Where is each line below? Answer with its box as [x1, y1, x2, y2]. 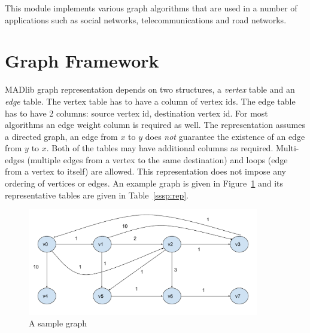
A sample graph [29, 317, 87, 329]
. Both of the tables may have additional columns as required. [46, 142, 273, 154]
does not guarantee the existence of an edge [145, 130, 305, 142]
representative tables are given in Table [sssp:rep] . [5, 188, 189, 201]
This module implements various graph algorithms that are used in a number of [5, 2, 297, 14]
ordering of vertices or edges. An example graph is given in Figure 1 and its [5, 177, 284, 190]
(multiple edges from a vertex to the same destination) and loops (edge [27, 153, 288, 166]
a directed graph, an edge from [5, 130, 118, 142]
